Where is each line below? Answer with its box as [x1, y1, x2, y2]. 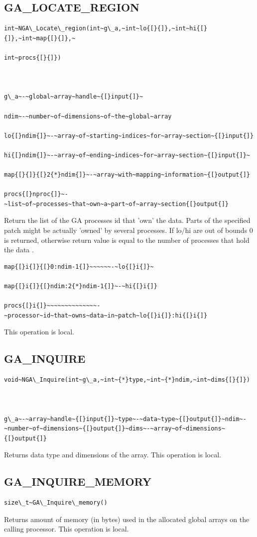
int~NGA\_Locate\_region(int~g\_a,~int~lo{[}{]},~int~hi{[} [4, 25, 208, 32]
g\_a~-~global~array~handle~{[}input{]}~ [4, 93, 143, 101]
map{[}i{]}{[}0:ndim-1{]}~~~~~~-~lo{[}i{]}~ [4, 263, 154, 270]
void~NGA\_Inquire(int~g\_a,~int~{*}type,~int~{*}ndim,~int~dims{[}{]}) [4, 376, 250, 384]
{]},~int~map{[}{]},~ [4, 34, 76, 42]
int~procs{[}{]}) [4, 54, 61, 61]
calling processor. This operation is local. [4, 524, 129, 534]
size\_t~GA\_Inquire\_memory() [4, 499, 108, 507]
